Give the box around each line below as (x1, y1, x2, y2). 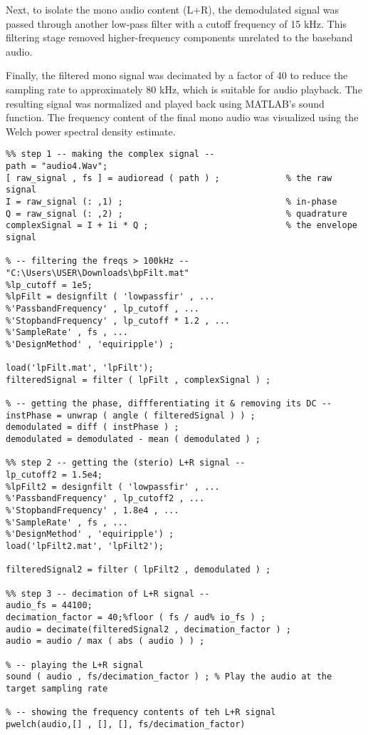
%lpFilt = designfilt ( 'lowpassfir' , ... (6, 292, 215, 302)
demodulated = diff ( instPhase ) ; (6, 422, 179, 433)
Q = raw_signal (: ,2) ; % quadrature (6, 208, 347, 219)
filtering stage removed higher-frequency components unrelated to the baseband (6, 30, 353, 45)
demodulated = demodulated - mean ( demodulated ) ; (6, 434, 261, 445)
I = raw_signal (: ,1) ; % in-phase (6, 196, 337, 207)
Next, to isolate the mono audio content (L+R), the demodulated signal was (6, 2, 340, 16)
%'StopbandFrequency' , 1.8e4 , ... (6, 505, 179, 516)
